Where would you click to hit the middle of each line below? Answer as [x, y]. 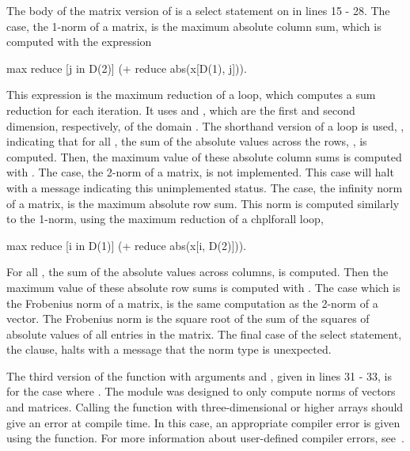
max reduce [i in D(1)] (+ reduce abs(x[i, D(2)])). [127, 245]
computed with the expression [79, 42]
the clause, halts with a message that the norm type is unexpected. [169, 349]
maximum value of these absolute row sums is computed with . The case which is [203, 287]
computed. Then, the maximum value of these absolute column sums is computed [204, 156]
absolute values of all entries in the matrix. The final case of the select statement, [204, 334]
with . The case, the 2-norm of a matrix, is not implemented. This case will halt [200, 172]
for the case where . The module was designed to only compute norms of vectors [201, 391]
